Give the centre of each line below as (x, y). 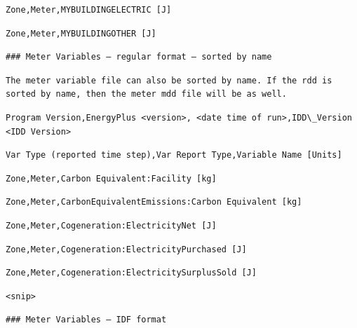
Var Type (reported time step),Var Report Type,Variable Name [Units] (174, 155)
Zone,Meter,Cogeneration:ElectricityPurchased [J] (126, 249)
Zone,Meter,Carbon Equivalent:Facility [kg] (111, 178)
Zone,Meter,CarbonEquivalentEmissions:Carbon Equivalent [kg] (154, 202)
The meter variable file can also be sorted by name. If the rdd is (169, 80)
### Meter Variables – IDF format (86, 320)
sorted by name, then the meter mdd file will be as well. (146, 94)
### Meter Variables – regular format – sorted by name (139, 57)
